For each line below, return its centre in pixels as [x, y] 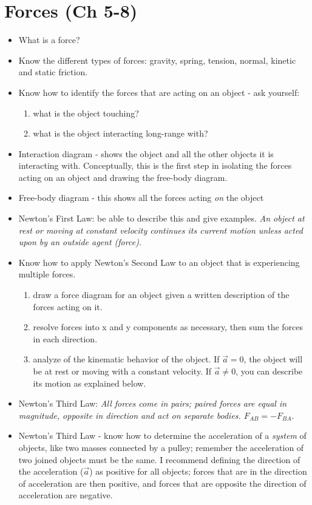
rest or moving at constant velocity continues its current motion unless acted [161, 230]
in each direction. [65, 338]
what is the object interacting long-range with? [120, 133]
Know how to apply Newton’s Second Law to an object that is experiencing [159, 262]
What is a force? [49, 40]
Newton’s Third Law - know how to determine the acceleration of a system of [162, 436]
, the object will [273, 359]
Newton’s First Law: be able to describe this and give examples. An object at [161, 218]
